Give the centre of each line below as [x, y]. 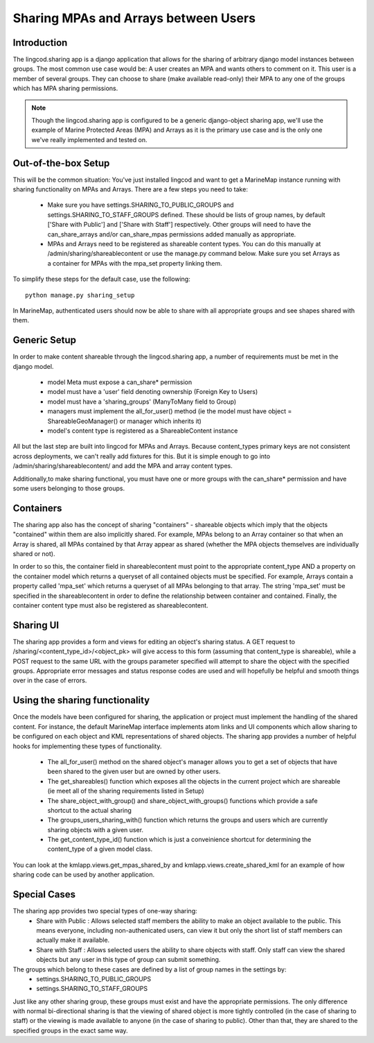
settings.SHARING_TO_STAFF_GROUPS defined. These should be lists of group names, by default [186, 214]
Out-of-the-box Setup [61, 163]
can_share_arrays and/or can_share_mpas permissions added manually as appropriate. [172, 234]
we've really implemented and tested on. [89, 139]
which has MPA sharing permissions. [65, 88]
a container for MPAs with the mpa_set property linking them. [135, 263]
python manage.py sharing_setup [80, 295]
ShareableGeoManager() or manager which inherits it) [125, 421]
